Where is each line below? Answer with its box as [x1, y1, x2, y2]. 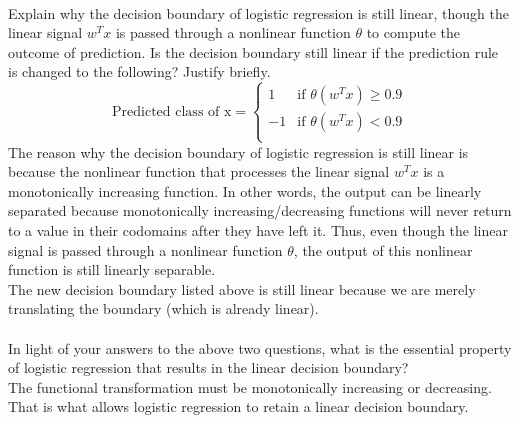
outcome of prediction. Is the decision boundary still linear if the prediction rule [8, 41, 499, 62]
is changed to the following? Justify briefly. [8, 61, 271, 82]
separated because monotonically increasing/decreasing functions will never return [8, 200, 512, 221]
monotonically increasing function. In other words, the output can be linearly [8, 180, 482, 201]
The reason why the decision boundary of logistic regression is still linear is [8, 141, 469, 162]
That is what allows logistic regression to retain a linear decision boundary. [8, 396, 469, 417]
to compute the [366, 22, 461, 43]
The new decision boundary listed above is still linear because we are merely [8, 278, 476, 299]
